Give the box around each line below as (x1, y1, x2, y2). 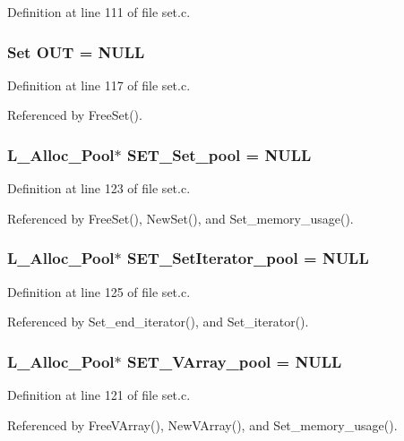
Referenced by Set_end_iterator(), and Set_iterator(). (7, 312, 309, 331)
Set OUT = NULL (7, 40, 145, 63)
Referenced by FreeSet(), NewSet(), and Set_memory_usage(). (7, 208, 354, 227)
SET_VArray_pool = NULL (127, 350, 342, 372)
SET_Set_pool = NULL (127, 143, 312, 165)
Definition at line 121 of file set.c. (7, 386, 191, 404)
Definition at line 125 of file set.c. (7, 282, 191, 301)
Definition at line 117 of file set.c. (7, 75, 191, 94)
